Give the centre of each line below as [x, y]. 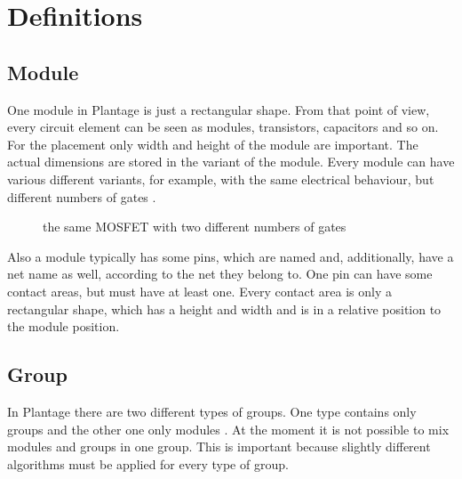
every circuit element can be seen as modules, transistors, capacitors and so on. [223, 127]
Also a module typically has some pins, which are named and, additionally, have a [231, 256]
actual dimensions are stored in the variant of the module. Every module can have [231, 162]
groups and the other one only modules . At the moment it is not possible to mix [228, 429]
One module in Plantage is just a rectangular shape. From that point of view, [219, 109]
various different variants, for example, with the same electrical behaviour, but [221, 179]
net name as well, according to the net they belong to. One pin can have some [220, 274]
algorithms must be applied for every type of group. [148, 463]
